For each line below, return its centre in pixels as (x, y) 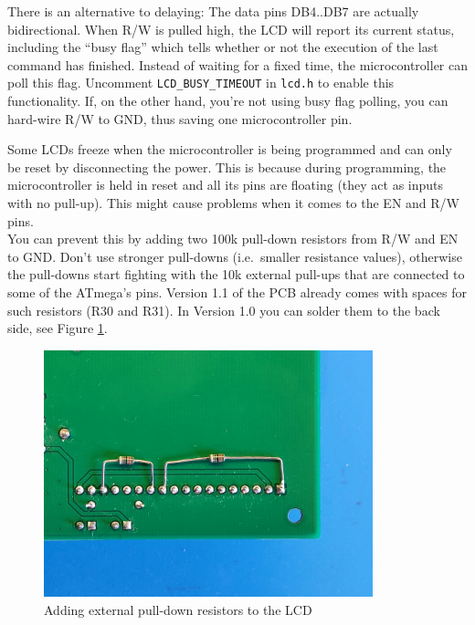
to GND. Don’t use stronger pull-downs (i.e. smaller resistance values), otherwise (235, 256)
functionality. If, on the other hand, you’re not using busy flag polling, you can (228, 101)
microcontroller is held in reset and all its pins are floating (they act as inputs (226, 185)
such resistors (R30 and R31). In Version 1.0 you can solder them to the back (224, 310)
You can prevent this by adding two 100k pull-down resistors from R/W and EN (233, 239)
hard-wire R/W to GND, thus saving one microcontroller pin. (180, 118)
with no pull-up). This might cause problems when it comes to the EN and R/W (233, 203)
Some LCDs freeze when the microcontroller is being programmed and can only (230, 149)
